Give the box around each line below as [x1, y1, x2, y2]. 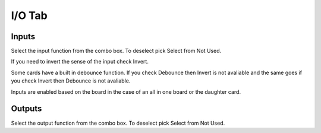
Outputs [11, 104, 42, 114]
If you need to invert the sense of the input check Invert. [11, 58, 149, 65]
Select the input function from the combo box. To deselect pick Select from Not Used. [11, 47, 222, 55]
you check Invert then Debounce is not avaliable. [11, 77, 131, 84]
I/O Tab [11, 9, 48, 22]
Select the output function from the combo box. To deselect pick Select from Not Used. [11, 119, 225, 126]
